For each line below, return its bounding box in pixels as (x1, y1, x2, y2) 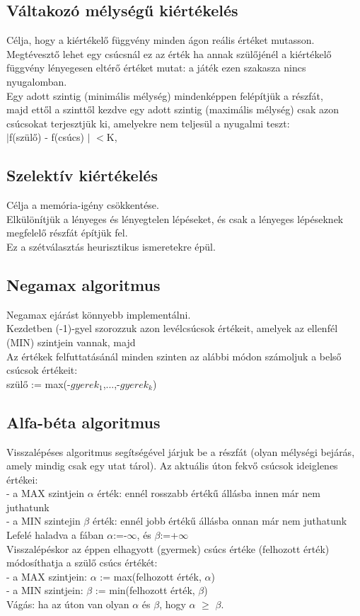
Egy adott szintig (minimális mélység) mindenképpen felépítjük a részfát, (6, 88, 323, 103)
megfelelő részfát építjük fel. (6, 225, 128, 240)
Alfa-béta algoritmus (6, 411, 161, 433)
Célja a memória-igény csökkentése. (6, 198, 159, 212)
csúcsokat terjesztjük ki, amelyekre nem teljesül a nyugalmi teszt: (6, 115, 290, 130)
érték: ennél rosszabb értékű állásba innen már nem (97, 486, 320, 501)
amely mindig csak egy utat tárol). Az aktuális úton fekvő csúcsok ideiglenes (6, 458, 338, 473)
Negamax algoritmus (6, 273, 161, 295)
